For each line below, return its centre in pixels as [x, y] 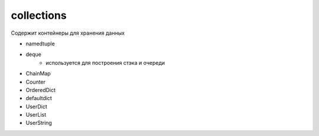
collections [39, 15]
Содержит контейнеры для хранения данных [68, 33]
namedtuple [40, 44]
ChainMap [38, 74]
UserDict [36, 107]
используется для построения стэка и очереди [105, 62]
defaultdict [39, 98]
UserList [36, 115]
